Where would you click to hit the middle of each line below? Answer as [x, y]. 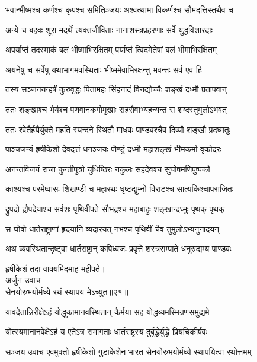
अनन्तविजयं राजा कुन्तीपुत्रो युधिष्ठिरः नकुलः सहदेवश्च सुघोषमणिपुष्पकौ [108, 169]
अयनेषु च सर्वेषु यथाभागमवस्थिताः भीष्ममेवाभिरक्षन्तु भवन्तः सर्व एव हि [104, 69]
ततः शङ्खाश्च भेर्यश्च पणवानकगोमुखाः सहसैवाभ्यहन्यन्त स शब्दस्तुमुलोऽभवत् [116, 109]
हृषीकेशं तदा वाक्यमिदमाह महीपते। [56, 268]
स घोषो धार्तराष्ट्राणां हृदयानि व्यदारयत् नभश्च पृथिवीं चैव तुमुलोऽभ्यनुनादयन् [112, 228]
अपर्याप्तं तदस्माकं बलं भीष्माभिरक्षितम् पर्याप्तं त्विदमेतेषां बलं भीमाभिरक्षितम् [111, 49]
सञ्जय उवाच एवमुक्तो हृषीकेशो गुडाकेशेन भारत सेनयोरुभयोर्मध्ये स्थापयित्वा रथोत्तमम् [128, 351]
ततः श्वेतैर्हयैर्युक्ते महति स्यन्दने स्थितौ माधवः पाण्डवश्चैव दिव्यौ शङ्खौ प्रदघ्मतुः [118, 129]
